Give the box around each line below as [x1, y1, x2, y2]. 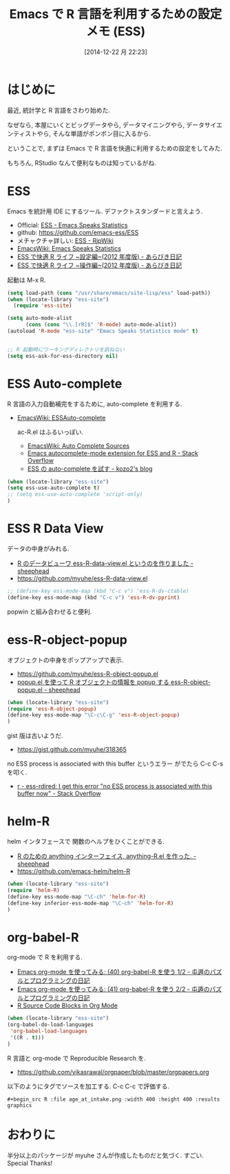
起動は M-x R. [7, 276, 46, 284]
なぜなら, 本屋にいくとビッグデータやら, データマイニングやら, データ [7, 120, 205, 129]
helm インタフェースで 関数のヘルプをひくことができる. [7, 837, 165, 846]
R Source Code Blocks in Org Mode [17, 1001, 118, 1010]
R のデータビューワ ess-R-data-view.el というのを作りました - [17, 559, 194, 567]
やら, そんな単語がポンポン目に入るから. [36, 129, 151, 138]
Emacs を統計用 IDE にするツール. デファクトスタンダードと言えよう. [7, 207, 203, 215]
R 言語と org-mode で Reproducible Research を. [7, 1054, 146, 1062]
